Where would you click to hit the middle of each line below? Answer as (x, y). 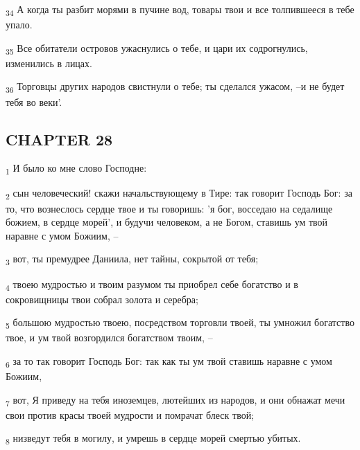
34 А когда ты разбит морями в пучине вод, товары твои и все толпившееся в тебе (180, 10)
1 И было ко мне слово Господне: (76, 169)
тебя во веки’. (34, 101)
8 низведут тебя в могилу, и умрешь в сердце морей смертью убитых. (153, 439)
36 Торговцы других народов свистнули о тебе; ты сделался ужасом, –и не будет (175, 87)
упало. (19, 25)
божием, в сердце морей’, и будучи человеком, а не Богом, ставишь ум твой (167, 222)
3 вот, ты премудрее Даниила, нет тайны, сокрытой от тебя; (132, 260)
